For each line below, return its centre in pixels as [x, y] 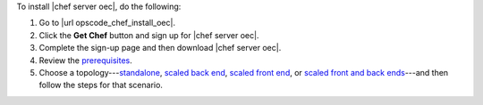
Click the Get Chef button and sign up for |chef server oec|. [149, 35]
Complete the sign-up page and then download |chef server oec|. [160, 48]
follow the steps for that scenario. [101, 85]
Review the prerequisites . [86, 60]
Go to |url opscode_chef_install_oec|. [107, 23]
